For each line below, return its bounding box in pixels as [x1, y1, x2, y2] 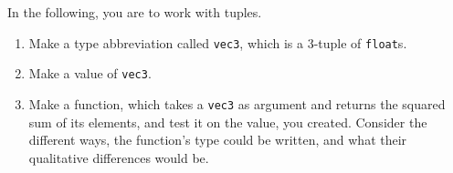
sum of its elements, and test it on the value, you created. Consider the [28, 112, 427, 131]
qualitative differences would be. [28, 148, 209, 167]
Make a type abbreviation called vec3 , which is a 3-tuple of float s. [28, 33, 407, 52]
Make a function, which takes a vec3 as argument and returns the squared [28, 94, 446, 113]
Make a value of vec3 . [28, 64, 152, 83]
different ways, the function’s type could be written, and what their [28, 130, 407, 149]
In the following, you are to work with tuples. [7, 3, 262, 21]
